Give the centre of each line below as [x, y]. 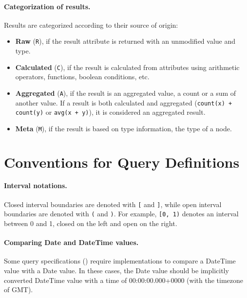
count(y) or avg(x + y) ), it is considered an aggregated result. [110, 112]
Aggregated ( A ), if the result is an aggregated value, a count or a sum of [126, 93]
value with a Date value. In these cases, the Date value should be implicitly [116, 270]
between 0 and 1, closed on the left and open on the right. [91, 223]
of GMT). [19, 289]
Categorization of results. [47, 6]
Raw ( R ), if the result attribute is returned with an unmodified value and [125, 41]
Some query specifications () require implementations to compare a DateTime [120, 261]
